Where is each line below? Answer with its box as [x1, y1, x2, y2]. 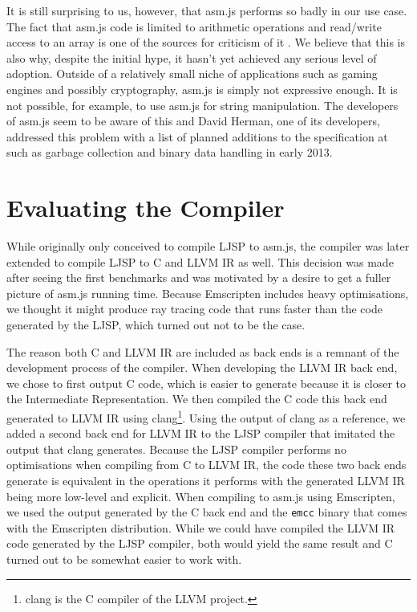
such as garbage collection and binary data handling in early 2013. [6, 144, 333, 161]
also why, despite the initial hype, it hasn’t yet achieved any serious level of [6, 49, 377, 66]
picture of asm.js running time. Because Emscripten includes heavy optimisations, [6, 284, 409, 301]
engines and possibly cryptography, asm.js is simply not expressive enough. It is [6, 80, 398, 97]
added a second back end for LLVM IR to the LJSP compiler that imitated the [6, 425, 395, 442]
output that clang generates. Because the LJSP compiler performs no [6, 440, 346, 457]
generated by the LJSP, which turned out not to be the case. [6, 316, 306, 333]
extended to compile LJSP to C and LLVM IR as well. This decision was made [6, 253, 394, 270]
